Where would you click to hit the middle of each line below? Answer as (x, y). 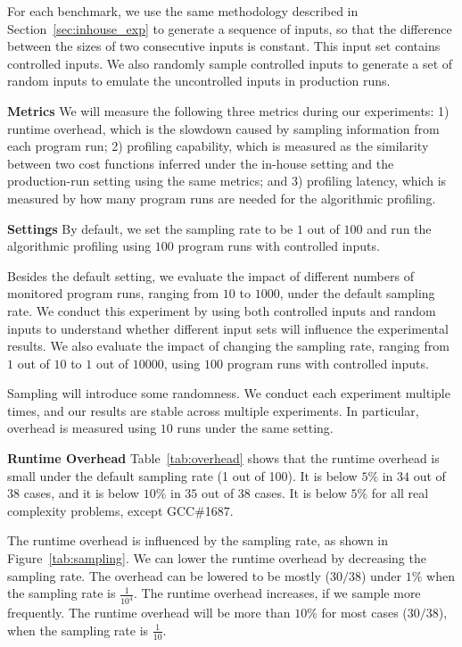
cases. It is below (301, 493)
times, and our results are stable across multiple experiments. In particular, (213, 410)
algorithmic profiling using (79, 246)
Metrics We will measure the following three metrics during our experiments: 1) (228, 110)
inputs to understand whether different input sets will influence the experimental (228, 328)
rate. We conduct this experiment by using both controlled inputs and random (222, 310)
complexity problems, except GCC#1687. (120, 510)
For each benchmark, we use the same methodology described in (183, 11)
